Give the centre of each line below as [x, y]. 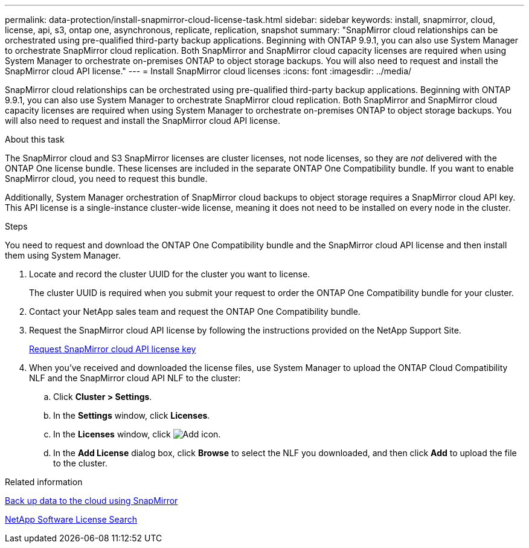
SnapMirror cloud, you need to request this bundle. [106, 179]
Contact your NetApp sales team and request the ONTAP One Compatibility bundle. [195, 311]
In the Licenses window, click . [137, 434]
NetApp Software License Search [71, 519]
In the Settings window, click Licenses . [132, 415]
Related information [44, 482]
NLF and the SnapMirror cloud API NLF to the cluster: [135, 378]
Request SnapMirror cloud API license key [113, 349]
